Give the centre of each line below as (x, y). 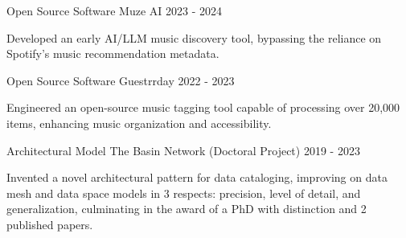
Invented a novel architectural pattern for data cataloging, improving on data (197, 177)
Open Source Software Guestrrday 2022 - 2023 (121, 80)
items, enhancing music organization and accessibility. (139, 123)
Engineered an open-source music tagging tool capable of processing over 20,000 (203, 107)
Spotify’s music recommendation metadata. (113, 53)
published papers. (50, 224)
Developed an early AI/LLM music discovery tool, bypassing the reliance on (194, 37)
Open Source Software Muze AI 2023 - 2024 (115, 10)
